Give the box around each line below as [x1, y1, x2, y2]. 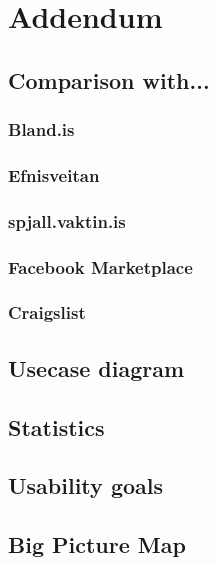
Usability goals [8, 470, 164, 501]
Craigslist [8, 300, 86, 325]
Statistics [8, 411, 105, 442]
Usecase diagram [8, 352, 185, 383]
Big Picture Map [8, 529, 186, 560]
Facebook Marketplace [8, 254, 193, 279]
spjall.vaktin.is [8, 208, 126, 233]
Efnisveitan [8, 162, 100, 187]
